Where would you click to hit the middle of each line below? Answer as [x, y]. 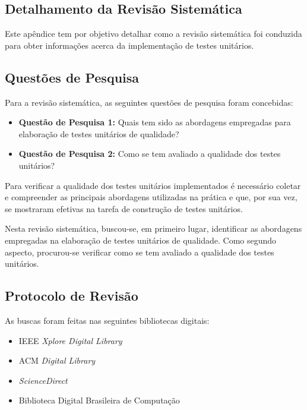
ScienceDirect [43, 380]
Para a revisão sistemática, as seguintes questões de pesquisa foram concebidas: [149, 102]
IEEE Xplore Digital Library [70, 340]
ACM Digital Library [57, 360]
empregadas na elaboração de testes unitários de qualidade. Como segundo [141, 240]
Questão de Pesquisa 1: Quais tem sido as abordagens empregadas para [155, 122]
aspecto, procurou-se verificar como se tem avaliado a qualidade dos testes [140, 252]
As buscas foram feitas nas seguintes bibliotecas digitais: [107, 320]
